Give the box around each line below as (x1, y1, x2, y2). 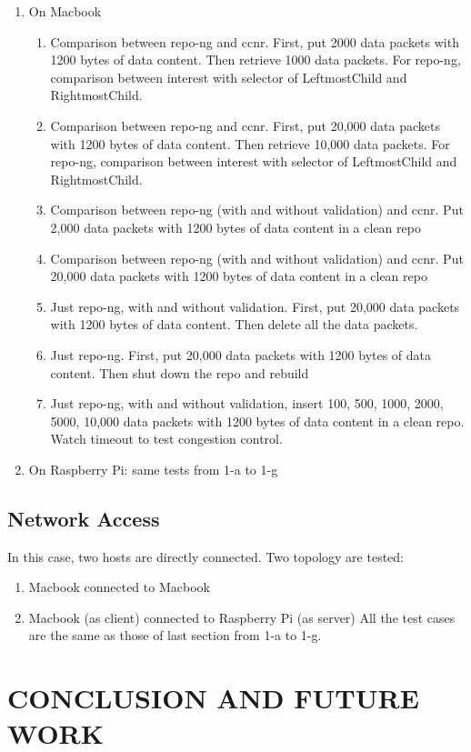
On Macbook (28, 2, 102, 20)
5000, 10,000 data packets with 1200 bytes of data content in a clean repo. (50, 411, 465, 430)
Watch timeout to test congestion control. (50, 429, 283, 448)
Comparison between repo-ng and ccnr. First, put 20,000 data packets (50, 115, 440, 135)
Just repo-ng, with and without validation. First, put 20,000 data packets (50, 296, 460, 316)
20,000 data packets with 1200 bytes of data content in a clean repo (50, 266, 427, 286)
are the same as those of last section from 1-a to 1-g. (28, 626, 322, 645)
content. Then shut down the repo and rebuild (50, 363, 309, 382)
